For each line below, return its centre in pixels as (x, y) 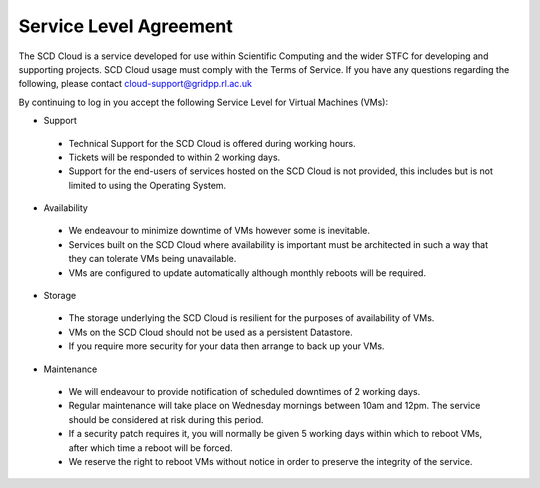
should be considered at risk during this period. (166, 419)
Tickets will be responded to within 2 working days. (174, 157)
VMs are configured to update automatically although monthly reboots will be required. (247, 272)
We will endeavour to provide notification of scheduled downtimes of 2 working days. (244, 391)
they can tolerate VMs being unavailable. (152, 259)
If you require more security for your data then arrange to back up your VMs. (226, 346)
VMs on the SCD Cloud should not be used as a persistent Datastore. (211, 332)
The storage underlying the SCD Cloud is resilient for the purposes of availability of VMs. (251, 318)
